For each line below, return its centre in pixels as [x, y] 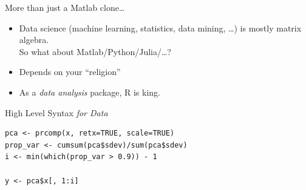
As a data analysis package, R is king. [90, 92]
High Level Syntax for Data [56, 112]
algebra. [34, 40]
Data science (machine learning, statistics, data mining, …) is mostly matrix [160, 28]
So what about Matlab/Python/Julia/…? [95, 51]
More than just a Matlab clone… [65, 7]
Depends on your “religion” [70, 72]
